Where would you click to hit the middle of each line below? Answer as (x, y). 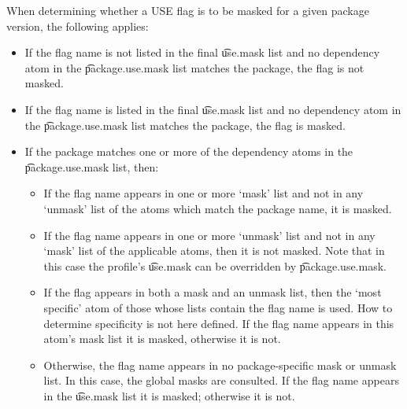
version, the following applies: (78, 26)
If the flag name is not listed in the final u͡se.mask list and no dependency (202, 52)
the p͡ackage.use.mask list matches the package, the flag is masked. (185, 125)
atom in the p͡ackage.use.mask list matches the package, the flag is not (194, 67)
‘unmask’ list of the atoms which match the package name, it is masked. (218, 208)
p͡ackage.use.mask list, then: (92, 166)
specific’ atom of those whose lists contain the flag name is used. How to (218, 307)
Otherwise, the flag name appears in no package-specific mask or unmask (220, 365)
